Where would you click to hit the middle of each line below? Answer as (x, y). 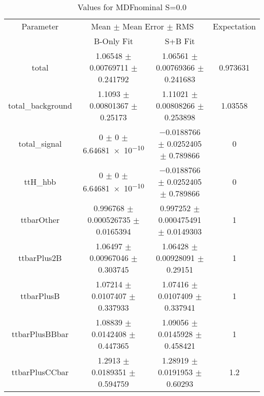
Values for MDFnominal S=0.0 (132, 7)
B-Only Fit (113, 41)
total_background (40, 105)
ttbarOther (40, 220)
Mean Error (143, 26)
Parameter (40, 26)
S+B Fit (180, 41)
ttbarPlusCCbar (40, 372)
